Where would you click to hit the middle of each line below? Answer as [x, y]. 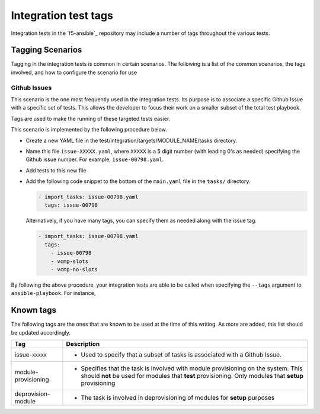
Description [83, 344]
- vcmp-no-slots [74, 270]
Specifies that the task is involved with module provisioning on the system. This [192, 368]
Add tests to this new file [56, 170]
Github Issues [31, 88]
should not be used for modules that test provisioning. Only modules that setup [192, 376]
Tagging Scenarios [47, 50]
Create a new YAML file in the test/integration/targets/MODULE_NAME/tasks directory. [132, 140]
